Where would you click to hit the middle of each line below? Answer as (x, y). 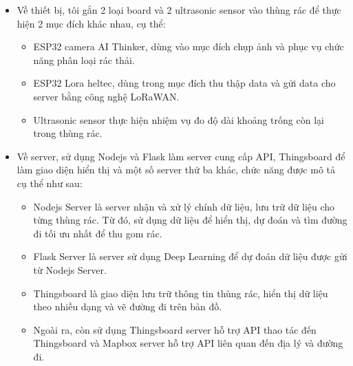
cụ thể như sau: (50, 183)
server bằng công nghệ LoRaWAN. (106, 96)
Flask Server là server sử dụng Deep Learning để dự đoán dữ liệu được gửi (190, 256)
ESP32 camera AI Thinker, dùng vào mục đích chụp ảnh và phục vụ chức (189, 46)
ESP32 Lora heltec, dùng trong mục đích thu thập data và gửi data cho (184, 83)
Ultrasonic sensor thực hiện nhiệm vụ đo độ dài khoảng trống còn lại (179, 119)
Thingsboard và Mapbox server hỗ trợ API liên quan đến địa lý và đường (188, 343)
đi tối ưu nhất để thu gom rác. (98, 233)
